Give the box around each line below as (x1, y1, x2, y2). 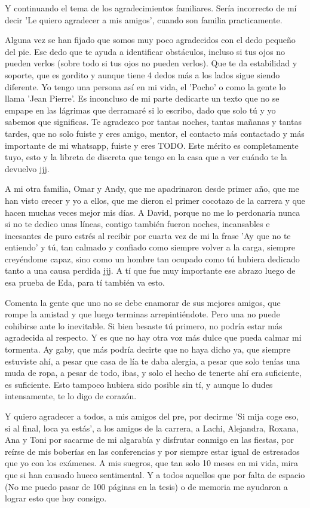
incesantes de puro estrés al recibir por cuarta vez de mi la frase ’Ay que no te (5, 229, 291, 241)
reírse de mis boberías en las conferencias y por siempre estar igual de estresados (5, 445, 300, 457)
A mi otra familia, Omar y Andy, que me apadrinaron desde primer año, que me (5, 182, 299, 195)
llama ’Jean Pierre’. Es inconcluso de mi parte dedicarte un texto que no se (5, 92, 280, 105)
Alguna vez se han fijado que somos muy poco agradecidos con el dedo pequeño (5, 33, 296, 46)
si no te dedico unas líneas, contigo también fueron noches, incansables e (5, 218, 270, 230)
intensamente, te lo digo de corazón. (5, 390, 137, 402)
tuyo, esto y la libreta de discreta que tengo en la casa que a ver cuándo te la (5, 151, 287, 163)
